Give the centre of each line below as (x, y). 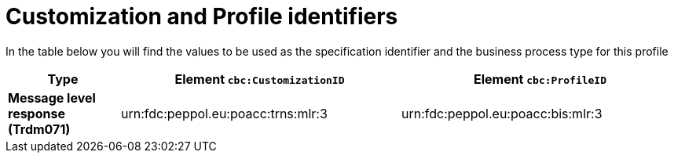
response (37, 113)
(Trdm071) (39, 129)
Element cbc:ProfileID (540, 79)
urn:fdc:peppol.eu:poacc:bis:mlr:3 (502, 113)
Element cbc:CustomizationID (260, 79)
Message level (52, 98)
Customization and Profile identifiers (202, 16)
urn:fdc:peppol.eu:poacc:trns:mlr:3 (224, 113)
